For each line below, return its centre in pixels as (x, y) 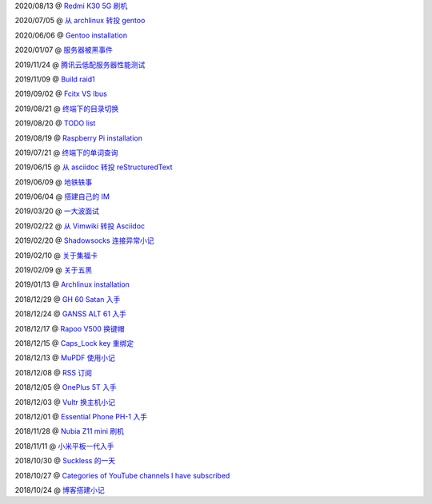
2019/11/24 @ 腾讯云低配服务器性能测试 (80, 65)
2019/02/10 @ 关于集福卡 (56, 255)
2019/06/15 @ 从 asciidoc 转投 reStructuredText (94, 167)
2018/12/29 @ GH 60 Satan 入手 (68, 299)
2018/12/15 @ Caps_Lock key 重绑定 (74, 343)
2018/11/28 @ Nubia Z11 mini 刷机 (69, 431)
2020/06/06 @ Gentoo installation (71, 35)
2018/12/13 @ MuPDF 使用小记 (65, 358)
